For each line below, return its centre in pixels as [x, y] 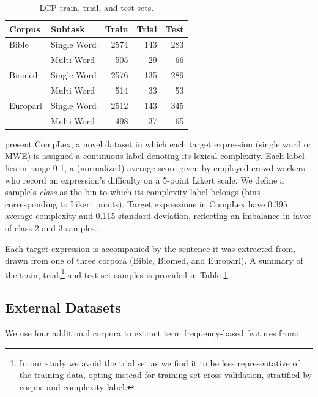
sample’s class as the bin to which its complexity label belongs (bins [133, 192]
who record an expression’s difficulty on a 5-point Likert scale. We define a [145, 180]
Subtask [68, 28]
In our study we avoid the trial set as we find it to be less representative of [159, 362]
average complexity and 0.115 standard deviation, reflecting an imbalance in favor [158, 216]
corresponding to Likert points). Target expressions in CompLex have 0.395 [146, 203]
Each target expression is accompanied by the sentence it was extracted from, [150, 248]
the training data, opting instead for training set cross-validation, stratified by [165, 375]
